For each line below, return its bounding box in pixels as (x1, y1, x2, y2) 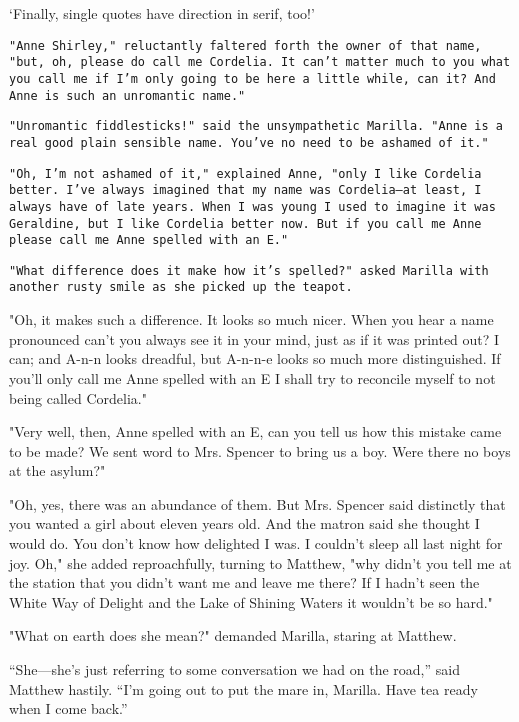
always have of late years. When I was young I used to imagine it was (9, 199, 496, 214)
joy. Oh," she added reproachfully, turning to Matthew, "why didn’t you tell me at (9, 552, 512, 573)
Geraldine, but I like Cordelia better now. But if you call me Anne (9, 216, 482, 231)
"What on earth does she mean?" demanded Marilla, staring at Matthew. (9, 625, 457, 646)
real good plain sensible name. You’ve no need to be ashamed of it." (9, 135, 489, 150)
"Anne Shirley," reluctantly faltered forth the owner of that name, (9, 38, 482, 53)
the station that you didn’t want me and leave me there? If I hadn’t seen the (9, 572, 480, 593)
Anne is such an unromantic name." (9, 88, 246, 103)
